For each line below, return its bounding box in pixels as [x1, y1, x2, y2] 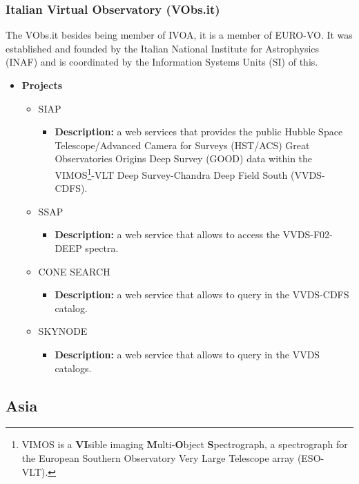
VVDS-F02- [282, 227, 333, 242]
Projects [21, 78, 62, 92]
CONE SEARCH [38, 264, 110, 278]
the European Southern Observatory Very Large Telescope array [21, 450, 295, 465]
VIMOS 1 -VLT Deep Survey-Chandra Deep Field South [55, 165, 288, 182]
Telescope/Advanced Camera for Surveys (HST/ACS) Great [55, 137, 310, 152]
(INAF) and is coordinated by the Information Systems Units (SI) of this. [6, 55, 318, 69]
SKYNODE [38, 324, 88, 338]
